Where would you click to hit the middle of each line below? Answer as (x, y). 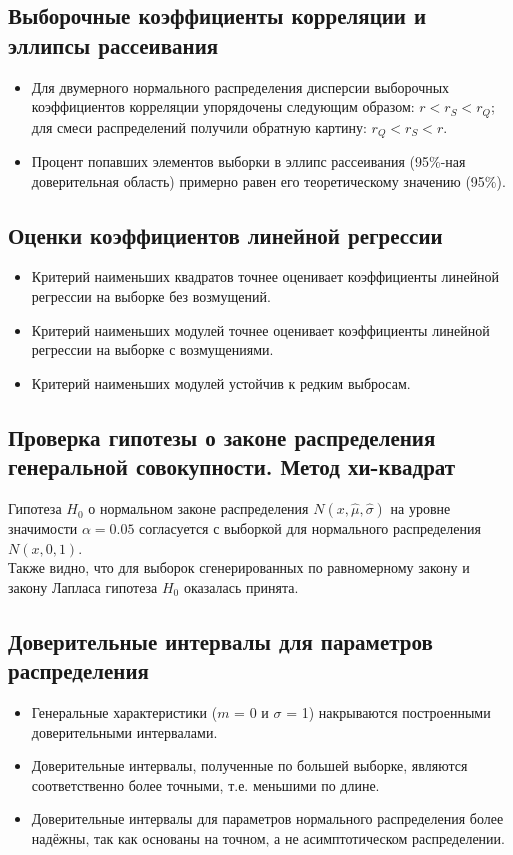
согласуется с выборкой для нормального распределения (310, 528)
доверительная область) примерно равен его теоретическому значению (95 (258, 180)
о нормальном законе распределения (198, 508)
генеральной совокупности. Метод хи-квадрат (232, 466)
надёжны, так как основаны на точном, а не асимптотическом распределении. (268, 837)
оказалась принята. (241, 586)
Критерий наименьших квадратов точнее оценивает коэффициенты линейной (265, 276)
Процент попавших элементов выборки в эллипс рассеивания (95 (230, 161)
